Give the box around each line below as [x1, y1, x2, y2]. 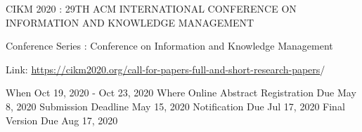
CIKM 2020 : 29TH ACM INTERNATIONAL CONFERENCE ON [6, 1, 297, 15]
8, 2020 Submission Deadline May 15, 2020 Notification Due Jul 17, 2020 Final [6, 98, 345, 113]
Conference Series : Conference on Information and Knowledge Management [6, 38, 333, 53]
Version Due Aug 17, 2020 [6, 112, 118, 127]
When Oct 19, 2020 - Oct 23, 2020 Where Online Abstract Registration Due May [6, 85, 356, 100]
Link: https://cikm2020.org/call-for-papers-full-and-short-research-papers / [6, 61, 325, 76]
